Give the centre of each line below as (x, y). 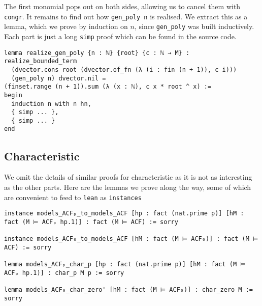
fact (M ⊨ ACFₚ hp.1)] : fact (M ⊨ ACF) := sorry (91, 222)
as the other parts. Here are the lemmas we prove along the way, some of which (128, 187)
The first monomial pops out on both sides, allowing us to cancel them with (122, 6)
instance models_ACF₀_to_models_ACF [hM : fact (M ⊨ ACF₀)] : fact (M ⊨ (131, 239)
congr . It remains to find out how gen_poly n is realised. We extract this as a (126, 16)
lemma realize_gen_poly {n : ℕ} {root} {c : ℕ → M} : (97, 53)
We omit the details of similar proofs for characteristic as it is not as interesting (128, 177)
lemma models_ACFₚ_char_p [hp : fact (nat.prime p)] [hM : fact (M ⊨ (125, 265)
